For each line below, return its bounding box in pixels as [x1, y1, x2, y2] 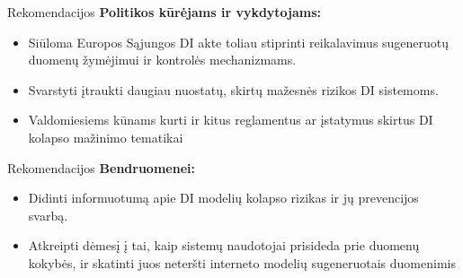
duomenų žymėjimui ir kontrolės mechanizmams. [28, 50, 297, 69]
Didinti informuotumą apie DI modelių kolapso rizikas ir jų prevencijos [28, 188, 419, 207]
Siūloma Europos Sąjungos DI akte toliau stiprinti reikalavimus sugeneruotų [28, 32, 450, 51]
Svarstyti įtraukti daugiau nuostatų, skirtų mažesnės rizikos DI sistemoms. [28, 80, 439, 99]
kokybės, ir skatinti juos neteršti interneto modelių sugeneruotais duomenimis [28, 253, 456, 272]
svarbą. [28, 205, 68, 224]
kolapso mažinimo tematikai [28, 127, 183, 146]
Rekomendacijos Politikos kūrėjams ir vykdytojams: [7, 3, 322, 21]
